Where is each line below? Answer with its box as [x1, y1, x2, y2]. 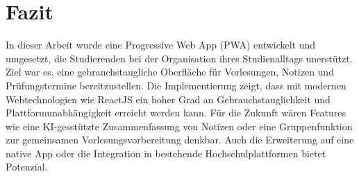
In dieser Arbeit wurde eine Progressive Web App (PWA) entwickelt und [6, 37, 316, 52]
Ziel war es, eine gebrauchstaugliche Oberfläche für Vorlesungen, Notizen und [6, 64, 334, 79]
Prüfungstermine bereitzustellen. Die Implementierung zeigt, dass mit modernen [6, 78, 347, 92]
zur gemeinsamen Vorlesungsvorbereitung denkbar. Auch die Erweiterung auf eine [6, 132, 354, 147]
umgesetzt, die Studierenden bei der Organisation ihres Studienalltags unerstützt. [6, 51, 353, 65]
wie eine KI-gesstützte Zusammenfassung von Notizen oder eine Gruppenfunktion [6, 118, 353, 133]
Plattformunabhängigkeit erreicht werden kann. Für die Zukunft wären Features [6, 105, 346, 120]
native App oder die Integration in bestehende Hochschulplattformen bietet [6, 146, 326, 160]
